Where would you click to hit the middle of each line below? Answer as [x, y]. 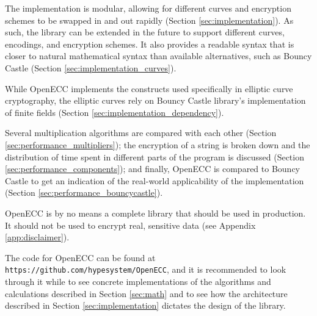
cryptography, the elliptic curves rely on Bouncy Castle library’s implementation [155, 100]
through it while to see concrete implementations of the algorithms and [138, 281]
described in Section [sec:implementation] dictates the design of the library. [145, 305]
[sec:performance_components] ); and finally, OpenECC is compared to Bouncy [152, 169]
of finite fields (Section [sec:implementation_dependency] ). [115, 112]
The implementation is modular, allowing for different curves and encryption [148, 8]
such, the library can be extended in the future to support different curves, [145, 32]
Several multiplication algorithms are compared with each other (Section [141, 133]
